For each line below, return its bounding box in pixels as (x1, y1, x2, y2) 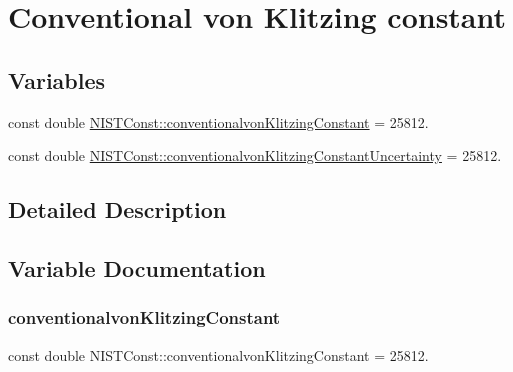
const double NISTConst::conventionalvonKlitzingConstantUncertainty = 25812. (8, 145, 502, 166)
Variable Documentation (8, 252, 266, 283)
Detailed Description (8, 194, 227, 225)
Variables (8, 64, 106, 95)
